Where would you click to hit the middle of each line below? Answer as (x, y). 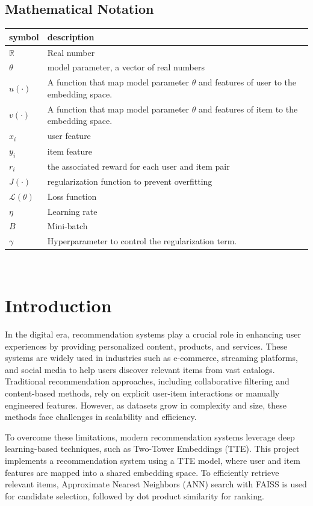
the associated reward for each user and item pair (138, 166)
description (71, 36)
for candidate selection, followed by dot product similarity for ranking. (135, 495)
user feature (69, 136)
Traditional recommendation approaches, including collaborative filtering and (147, 381)
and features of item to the (248, 109)
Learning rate (72, 211)
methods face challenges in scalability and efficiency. (101, 417)
